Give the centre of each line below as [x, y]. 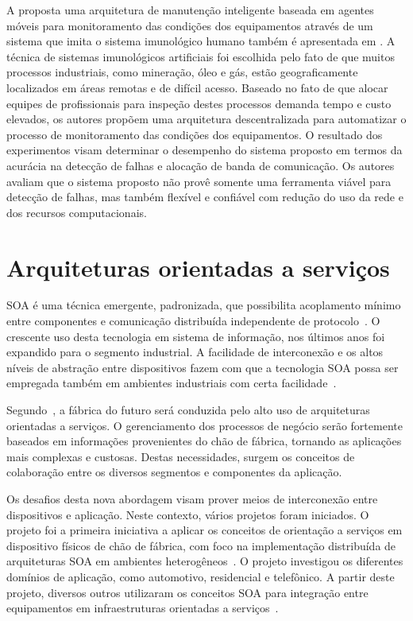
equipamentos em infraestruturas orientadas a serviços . [143, 608]
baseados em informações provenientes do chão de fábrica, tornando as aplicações [204, 441]
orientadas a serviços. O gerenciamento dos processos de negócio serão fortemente [205, 425]
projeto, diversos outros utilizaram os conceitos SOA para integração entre [187, 592]
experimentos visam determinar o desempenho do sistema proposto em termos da [205, 150]
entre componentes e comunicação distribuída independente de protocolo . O [193, 321]
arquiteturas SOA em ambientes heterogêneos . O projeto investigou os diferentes [205, 561]
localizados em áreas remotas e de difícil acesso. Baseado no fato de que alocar [197, 87]
